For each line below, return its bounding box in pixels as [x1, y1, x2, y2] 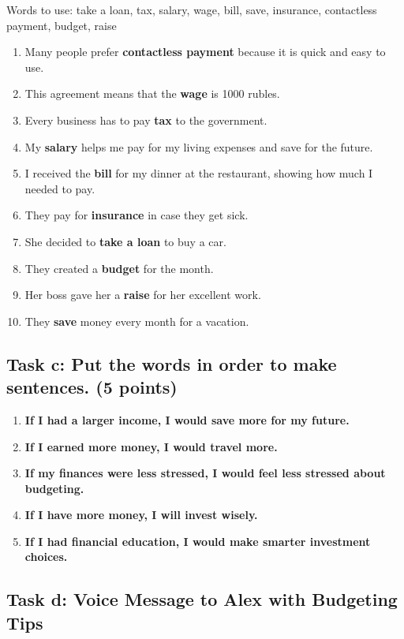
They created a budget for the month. [24, 260, 214, 276]
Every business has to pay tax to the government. [24, 111, 267, 128]
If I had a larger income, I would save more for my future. [24, 411, 350, 428]
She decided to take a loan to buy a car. [24, 233, 226, 249]
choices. [24, 548, 68, 565]
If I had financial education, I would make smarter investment [24, 532, 371, 549]
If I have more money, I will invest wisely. [24, 506, 258, 523]
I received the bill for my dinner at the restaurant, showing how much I [24, 165, 373, 181]
